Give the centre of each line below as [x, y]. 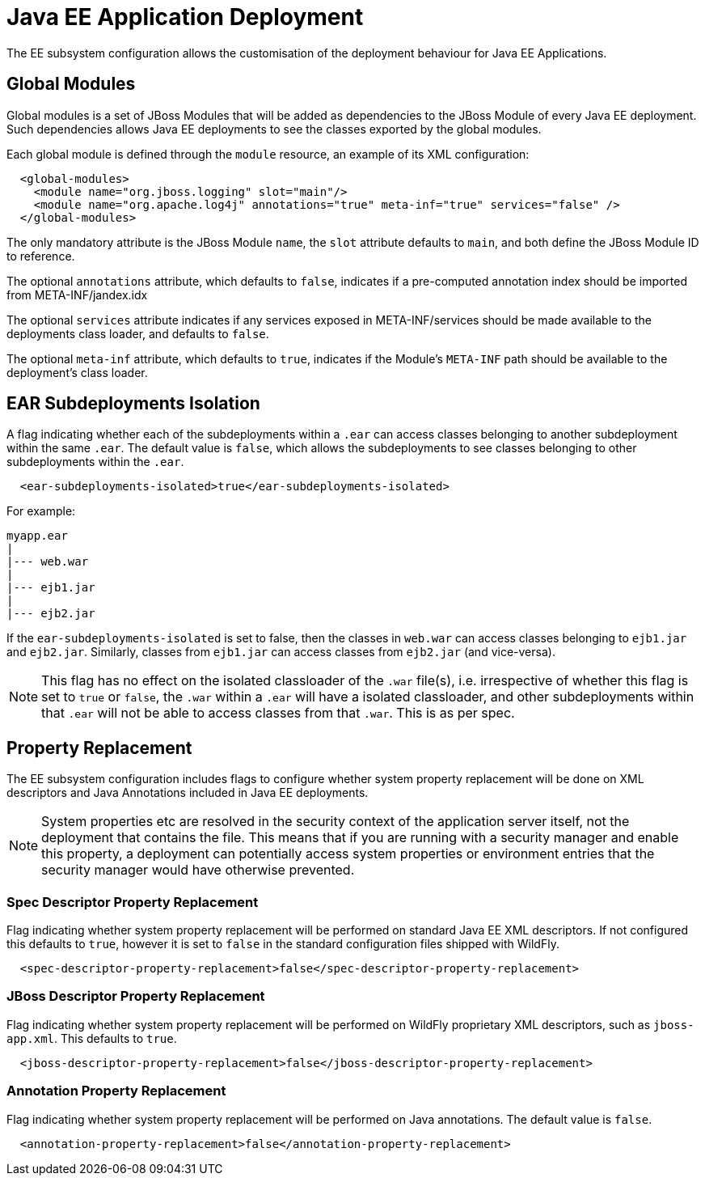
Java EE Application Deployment [185, 17]
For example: [41, 511]
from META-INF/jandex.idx [77, 294]
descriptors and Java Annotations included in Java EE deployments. [188, 793]
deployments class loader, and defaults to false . [138, 333]
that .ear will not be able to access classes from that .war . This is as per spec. [278, 713]
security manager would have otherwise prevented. [198, 870]
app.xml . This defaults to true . [92, 1038]
